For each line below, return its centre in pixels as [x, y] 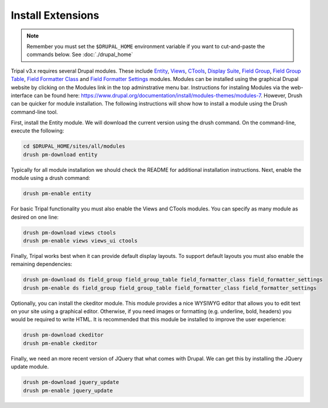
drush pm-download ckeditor [63, 335]
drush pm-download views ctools [70, 232]
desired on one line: [35, 217]
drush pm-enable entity [57, 194]
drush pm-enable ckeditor [60, 343]
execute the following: [37, 131]
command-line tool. [34, 112]
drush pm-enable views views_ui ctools [80, 241]
